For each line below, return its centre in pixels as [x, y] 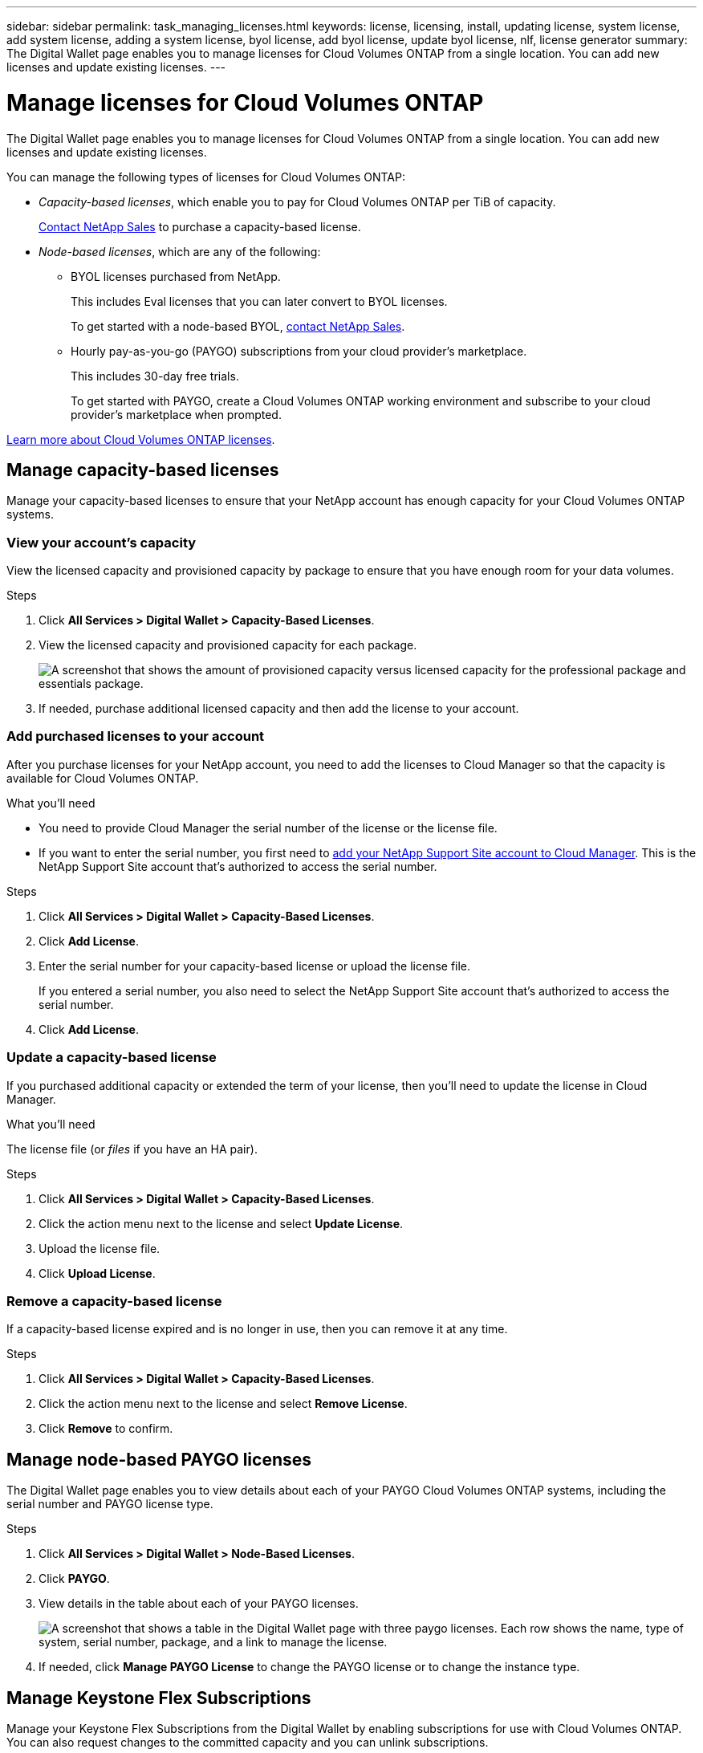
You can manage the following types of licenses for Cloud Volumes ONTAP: [206, 177]
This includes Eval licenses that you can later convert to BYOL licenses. [259, 301]
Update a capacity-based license [112, 1057]
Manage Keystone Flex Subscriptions [159, 1698]
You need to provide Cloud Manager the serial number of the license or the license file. [268, 828]
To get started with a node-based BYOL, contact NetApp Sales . [238, 326]
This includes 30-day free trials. [155, 376]
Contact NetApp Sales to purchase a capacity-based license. [200, 226]
